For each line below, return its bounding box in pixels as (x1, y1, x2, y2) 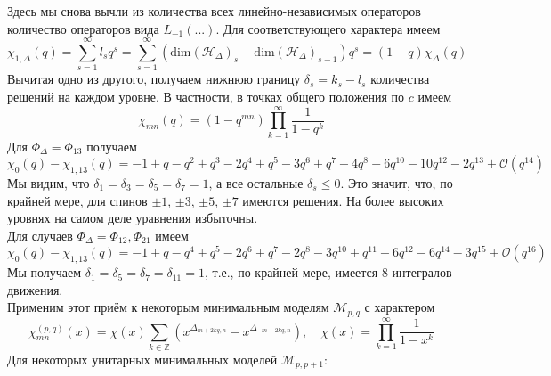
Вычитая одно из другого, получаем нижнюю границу (7, 69, 301, 88)
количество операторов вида (7, 19, 159, 37)
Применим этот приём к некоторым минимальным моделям (7, 298, 329, 316)
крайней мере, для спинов (7, 191, 148, 209)
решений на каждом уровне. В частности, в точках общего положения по (7, 86, 404, 105)
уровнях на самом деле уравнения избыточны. (7, 208, 258, 227)
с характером (364, 298, 435, 316)
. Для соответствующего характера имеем (215, 19, 441, 37)
